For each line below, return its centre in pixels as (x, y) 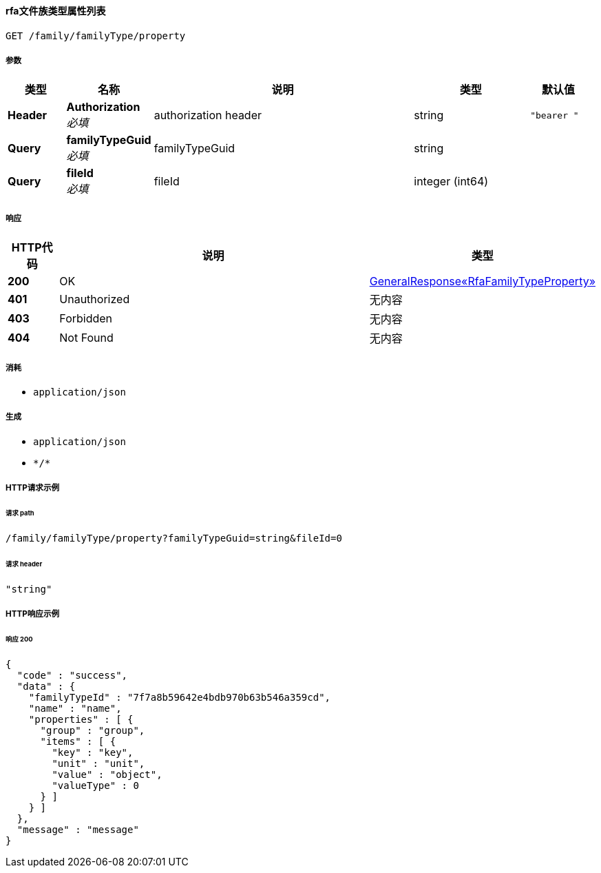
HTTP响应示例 (33, 614)
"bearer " (555, 115)
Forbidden (86, 319)
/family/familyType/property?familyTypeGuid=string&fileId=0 (174, 538)
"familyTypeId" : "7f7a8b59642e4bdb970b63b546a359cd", (180, 697)
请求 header (24, 564)
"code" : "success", (72, 675)
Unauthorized (95, 299)
